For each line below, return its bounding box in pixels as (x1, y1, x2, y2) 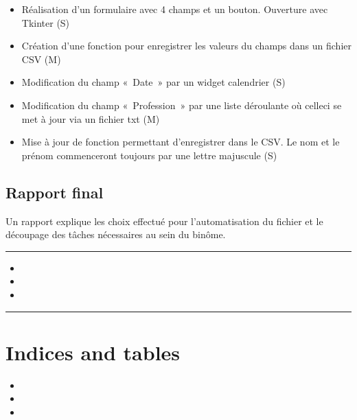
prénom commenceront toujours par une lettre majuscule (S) (21, 148, 277, 162)
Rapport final (5, 181, 104, 202)
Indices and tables (5, 338, 181, 366)
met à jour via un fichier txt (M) (21, 111, 160, 126)
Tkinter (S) (21, 15, 70, 30)
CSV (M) (21, 51, 61, 66)
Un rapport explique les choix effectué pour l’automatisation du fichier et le (5, 213, 323, 228)
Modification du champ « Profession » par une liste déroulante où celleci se (21, 97, 342, 112)
